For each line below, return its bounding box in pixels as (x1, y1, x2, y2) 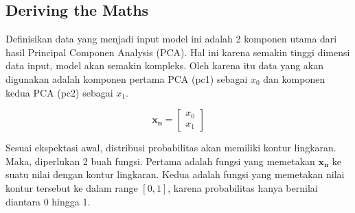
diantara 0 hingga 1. (5, 194, 91, 208)
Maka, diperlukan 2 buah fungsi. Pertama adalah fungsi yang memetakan (5, 153, 315, 168)
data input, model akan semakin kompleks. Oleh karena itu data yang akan (5, 58, 324, 73)
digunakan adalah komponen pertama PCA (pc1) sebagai (5, 71, 248, 86)
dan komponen (263, 71, 325, 86)
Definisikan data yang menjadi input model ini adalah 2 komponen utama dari (5, 32, 337, 46)
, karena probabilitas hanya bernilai (168, 180, 318, 195)
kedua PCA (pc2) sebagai (5, 85, 113, 99)
